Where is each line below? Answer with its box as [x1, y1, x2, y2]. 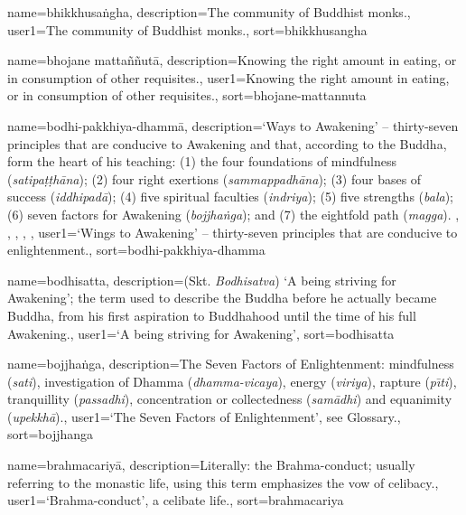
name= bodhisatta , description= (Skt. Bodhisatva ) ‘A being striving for [7, 270, 396, 289]
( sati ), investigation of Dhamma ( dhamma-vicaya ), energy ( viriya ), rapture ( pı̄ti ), [7, 371, 457, 390]
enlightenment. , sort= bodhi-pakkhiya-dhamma [7, 240, 266, 259]
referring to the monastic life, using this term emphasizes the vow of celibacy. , [7, 473, 439, 492]
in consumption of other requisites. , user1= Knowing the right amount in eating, [7, 68, 450, 87]
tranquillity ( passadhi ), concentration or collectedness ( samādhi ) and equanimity [7, 389, 452, 408]
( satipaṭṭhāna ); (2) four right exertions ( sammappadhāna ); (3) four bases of [7, 169, 422, 188]
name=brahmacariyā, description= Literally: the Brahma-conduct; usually [7, 455, 415, 474]
